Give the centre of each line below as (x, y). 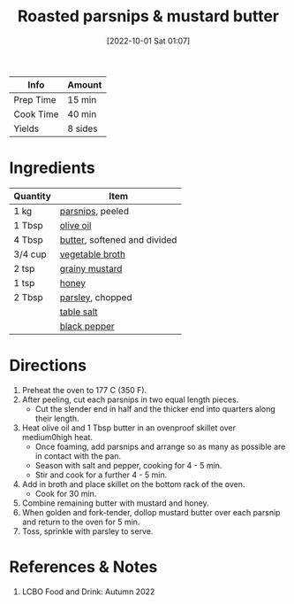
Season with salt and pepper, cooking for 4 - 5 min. (128, 465)
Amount (85, 84)
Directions (48, 366)
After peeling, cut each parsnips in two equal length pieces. (130, 399)
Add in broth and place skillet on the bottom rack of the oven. (133, 484)
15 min (82, 99)
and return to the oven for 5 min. (81, 522)
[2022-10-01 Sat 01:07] (148, 41)
